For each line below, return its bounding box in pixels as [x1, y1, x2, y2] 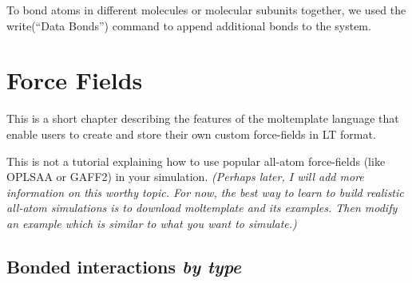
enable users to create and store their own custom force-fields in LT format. [6, 125, 376, 142]
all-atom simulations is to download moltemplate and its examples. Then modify [6, 199, 398, 216]
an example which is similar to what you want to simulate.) [6, 214, 297, 231]
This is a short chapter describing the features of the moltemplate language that [6, 110, 399, 127]
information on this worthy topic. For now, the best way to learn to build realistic [6, 183, 404, 200]
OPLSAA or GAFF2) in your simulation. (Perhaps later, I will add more [6, 168, 364, 185]
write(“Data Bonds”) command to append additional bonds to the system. [6, 17, 371, 33]
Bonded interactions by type [6, 254, 242, 278]
